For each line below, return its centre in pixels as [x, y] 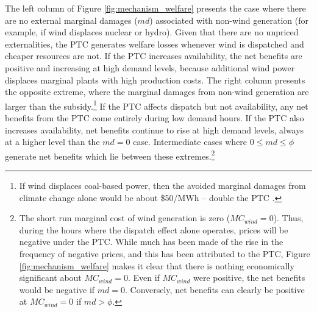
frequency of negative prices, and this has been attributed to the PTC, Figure [165, 253]
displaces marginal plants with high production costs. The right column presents [155, 80]
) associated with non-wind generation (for [229, 20]
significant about [50, 278]
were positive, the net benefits [249, 278]
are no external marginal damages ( [71, 20]
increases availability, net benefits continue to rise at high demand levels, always [155, 129]
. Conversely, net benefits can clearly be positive [215, 289]
